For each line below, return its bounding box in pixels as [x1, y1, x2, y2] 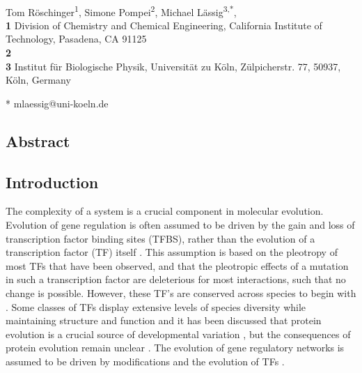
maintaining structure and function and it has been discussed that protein [6, 313, 322, 328]
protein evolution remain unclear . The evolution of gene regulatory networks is [6, 340, 345, 355]
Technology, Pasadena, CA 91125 [6, 31, 147, 46]
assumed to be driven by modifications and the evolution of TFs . [6, 353, 285, 368]
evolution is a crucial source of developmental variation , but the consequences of [6, 326, 351, 341]
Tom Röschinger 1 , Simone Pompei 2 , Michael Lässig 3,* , [6, 2, 237, 19]
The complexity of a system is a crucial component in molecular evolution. [6, 204, 324, 218]
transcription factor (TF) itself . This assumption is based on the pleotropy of [6, 245, 338, 259]
